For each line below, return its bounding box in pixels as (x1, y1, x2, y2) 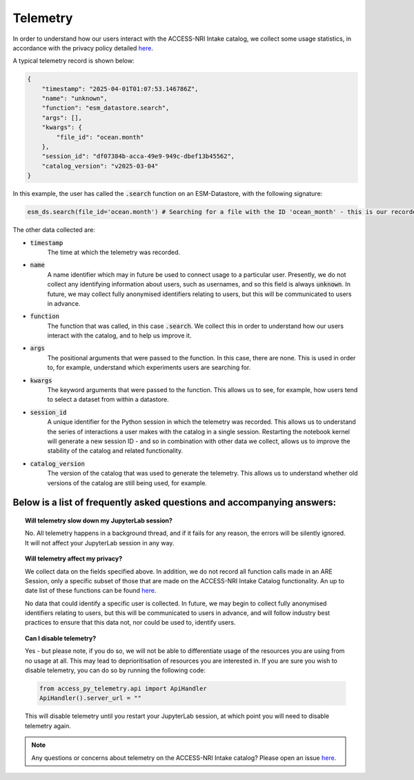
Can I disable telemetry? (25, 634, 97, 642)
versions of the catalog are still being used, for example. (47, 478, 207, 487)
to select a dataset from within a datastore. (47, 396, 169, 404)
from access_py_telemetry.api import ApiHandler (39, 685, 207, 693)
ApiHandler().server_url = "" (39, 694, 141, 702)
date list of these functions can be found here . (25, 587, 157, 595)
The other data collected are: (12, 226, 96, 234)
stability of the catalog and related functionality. (47, 447, 183, 455)
